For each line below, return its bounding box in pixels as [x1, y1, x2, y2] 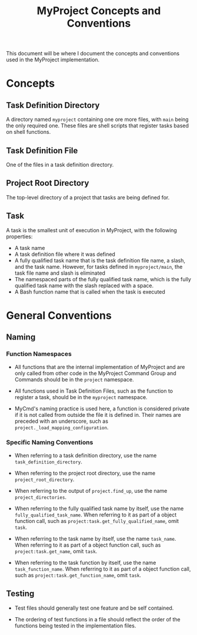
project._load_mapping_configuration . [14, 423, 109, 431]
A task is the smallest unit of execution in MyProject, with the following [6, 226, 178, 233]
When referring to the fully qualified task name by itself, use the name [14, 505, 184, 512]
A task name [14, 244, 45, 251]
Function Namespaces [6, 350, 72, 358]
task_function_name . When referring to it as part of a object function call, [14, 565, 191, 573]
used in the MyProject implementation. [6, 56, 100, 63]
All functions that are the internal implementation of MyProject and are [14, 363, 185, 370]
